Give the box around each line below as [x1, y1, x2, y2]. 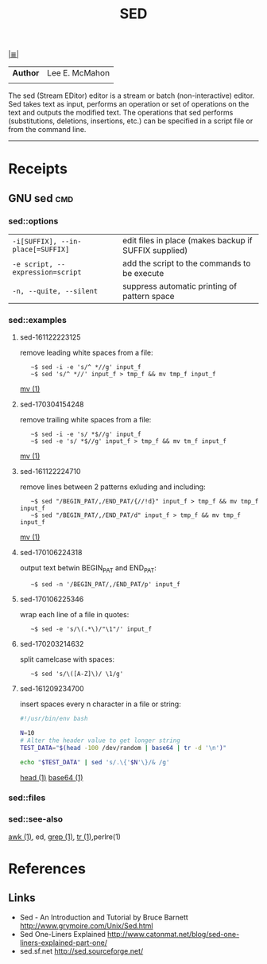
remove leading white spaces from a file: [19, 348, 153, 358]
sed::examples [8, 314, 68, 325]
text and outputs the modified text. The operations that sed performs [8, 108, 234, 118]
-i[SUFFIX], [12, 237, 58, 247]
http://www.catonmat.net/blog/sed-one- [106, 929, 240, 939]
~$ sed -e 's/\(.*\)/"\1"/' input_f [30, 625, 153, 633]
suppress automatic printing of [122, 281, 237, 292]
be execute [122, 268, 164, 279]
